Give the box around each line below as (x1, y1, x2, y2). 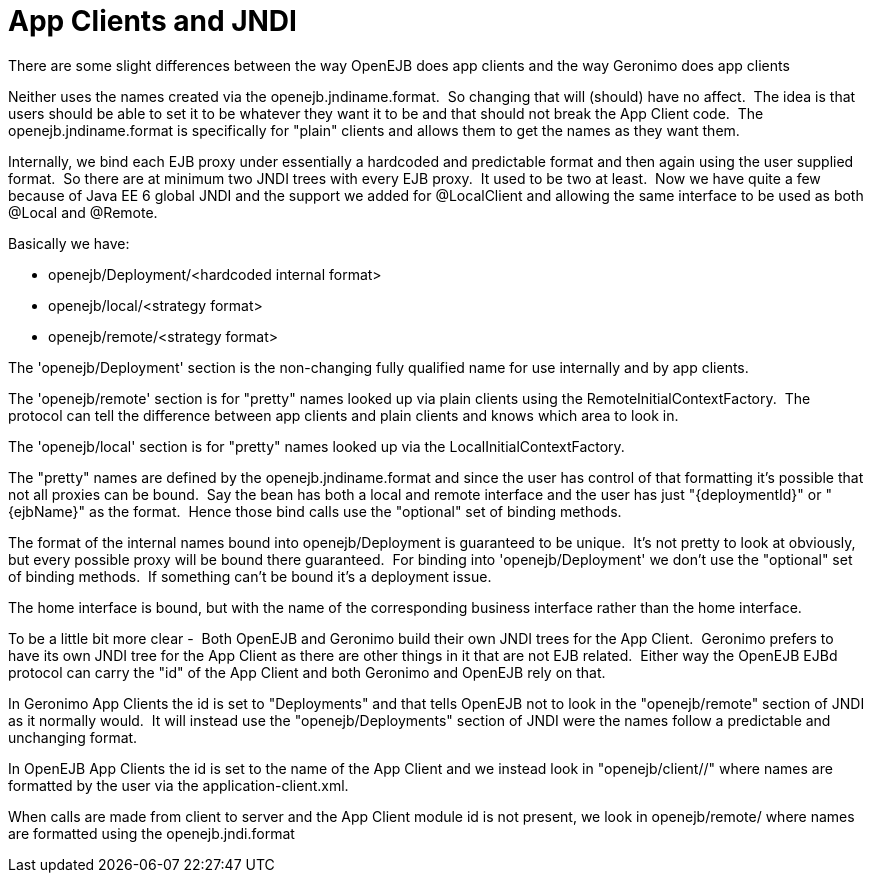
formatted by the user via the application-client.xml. (8, 776, 349, 794)
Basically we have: (8, 234, 130, 252)
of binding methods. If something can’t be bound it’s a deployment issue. (8, 567, 492, 585)
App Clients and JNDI (8, 4, 297, 38)
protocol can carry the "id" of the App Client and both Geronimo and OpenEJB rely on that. (8, 663, 606, 681)
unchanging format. (8, 728, 138, 746)
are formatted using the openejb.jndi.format (8, 824, 295, 842)
